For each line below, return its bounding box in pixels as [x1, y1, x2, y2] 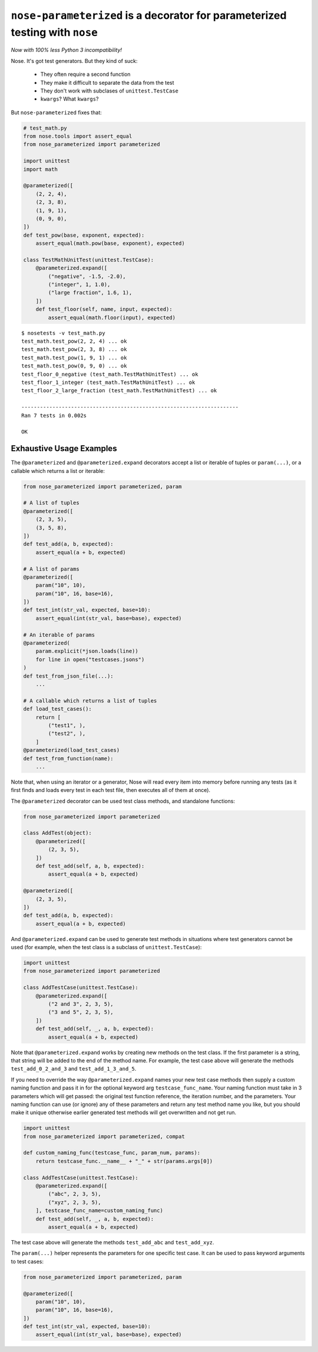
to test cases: [11, 1258, 44, 1265]
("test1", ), [48, 722, 86, 728]
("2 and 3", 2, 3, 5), [48, 1001, 114, 1008]
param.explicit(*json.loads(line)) [35, 648, 138, 655]
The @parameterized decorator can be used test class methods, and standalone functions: [11, 797, 236, 804]
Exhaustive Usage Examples [11, 443, 117, 453]
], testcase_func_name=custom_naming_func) [35, 1207, 163, 1214]
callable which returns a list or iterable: [11, 467, 105, 474]
